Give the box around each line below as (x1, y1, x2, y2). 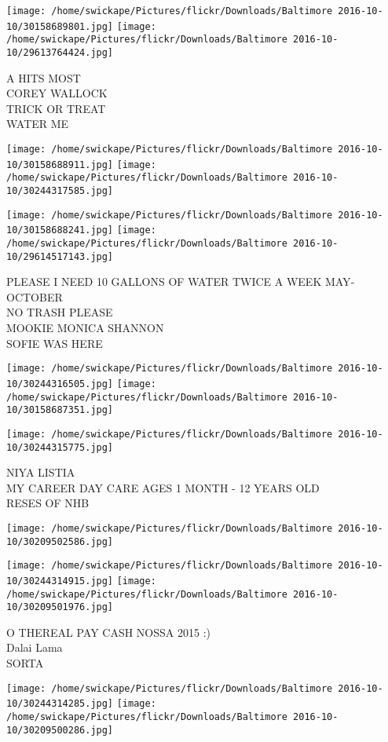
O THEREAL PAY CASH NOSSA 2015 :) (6, 623, 210, 640)
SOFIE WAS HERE (6, 334, 103, 351)
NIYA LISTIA (6, 464, 75, 481)
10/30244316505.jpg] (6, 378, 114, 389)
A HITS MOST (6, 69, 81, 86)
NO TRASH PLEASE (6, 304, 113, 320)
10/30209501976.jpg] (6, 601, 114, 613)
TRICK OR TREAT (6, 100, 106, 116)
